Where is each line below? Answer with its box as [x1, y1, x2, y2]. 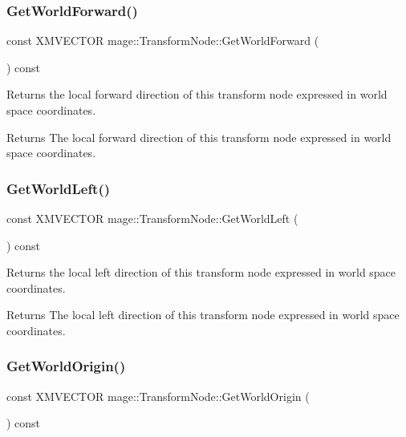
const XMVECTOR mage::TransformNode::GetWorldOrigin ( [6, 387, 310, 404]
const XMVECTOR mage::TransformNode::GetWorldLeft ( [6, 210, 298, 226]
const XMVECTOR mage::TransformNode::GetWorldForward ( [6, 32, 319, 49]
